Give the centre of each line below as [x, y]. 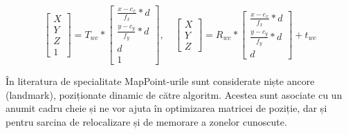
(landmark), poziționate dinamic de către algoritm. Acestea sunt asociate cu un [174, 94]
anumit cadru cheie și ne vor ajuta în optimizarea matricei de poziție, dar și [166, 108]
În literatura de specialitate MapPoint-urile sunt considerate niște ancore [160, 81]
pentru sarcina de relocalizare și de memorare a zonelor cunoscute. [146, 121]
